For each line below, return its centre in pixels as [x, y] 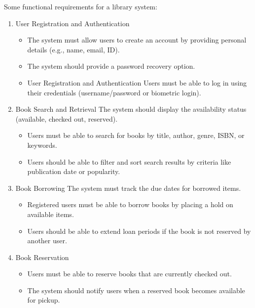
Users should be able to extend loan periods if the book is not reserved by [139, 231]
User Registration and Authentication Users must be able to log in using [137, 82]
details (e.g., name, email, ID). [73, 49]
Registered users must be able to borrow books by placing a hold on [130, 204]
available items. [51, 214]
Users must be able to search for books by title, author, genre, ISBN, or [136, 135]
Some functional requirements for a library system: [81, 6]
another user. [47, 241]
